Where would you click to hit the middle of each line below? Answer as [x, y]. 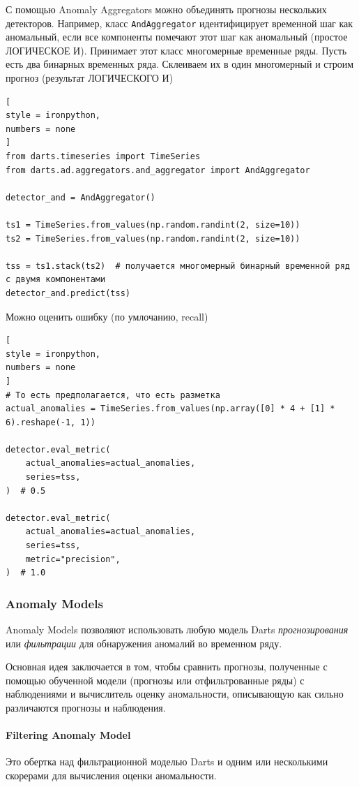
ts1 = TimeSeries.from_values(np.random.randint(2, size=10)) [153, 225]
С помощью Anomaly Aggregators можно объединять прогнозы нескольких [166, 9]
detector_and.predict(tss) [68, 293]
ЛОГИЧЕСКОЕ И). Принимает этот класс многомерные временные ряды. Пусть [176, 50]
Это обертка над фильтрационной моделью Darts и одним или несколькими [167, 762]
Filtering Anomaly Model [68, 735]
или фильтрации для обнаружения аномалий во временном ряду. [144, 643]
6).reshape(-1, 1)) [51, 422]
